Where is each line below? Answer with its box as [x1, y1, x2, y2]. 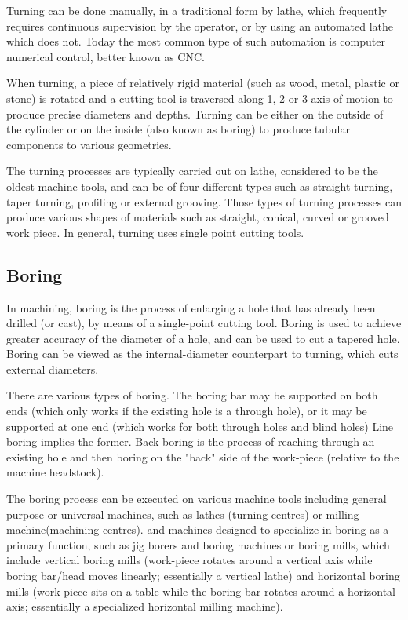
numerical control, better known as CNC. [6, 48, 205, 64]
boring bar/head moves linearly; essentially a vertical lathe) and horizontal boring [6, 567, 400, 584]
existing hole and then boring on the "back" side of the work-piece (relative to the [6, 448, 399, 465]
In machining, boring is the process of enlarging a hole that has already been [6, 299, 376, 315]
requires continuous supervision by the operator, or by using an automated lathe [6, 17, 393, 34]
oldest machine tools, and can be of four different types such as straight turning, [6, 177, 393, 194]
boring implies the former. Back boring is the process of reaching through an [6, 433, 375, 450]
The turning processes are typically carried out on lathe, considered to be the [6, 162, 378, 179]
